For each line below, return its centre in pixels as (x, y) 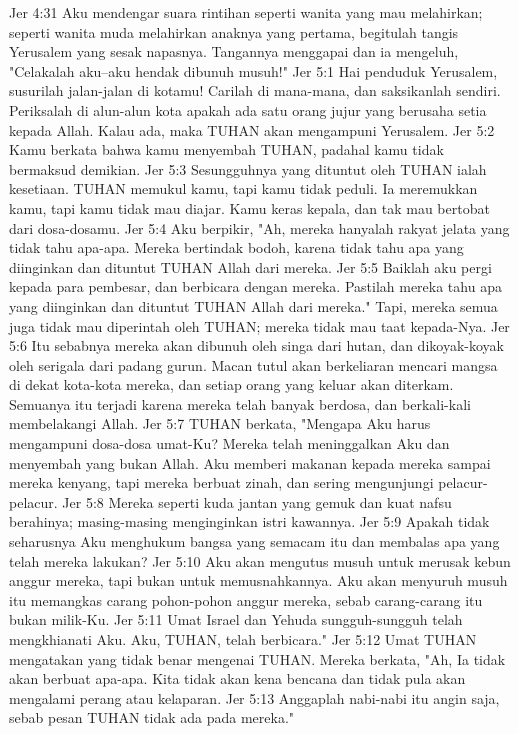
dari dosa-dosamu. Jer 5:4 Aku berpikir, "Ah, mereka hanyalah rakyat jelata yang (259, 227)
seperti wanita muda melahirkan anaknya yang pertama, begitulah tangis (234, 31)
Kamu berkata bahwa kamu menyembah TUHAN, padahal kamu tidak (226, 149)
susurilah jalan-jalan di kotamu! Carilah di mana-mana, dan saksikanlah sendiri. (255, 90)
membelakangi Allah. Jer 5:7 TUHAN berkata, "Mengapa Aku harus (220, 423)
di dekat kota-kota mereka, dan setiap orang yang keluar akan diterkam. (231, 384)
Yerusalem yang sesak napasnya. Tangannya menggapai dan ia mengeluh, (234, 51)
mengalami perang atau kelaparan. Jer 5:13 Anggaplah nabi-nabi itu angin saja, (254, 697)
